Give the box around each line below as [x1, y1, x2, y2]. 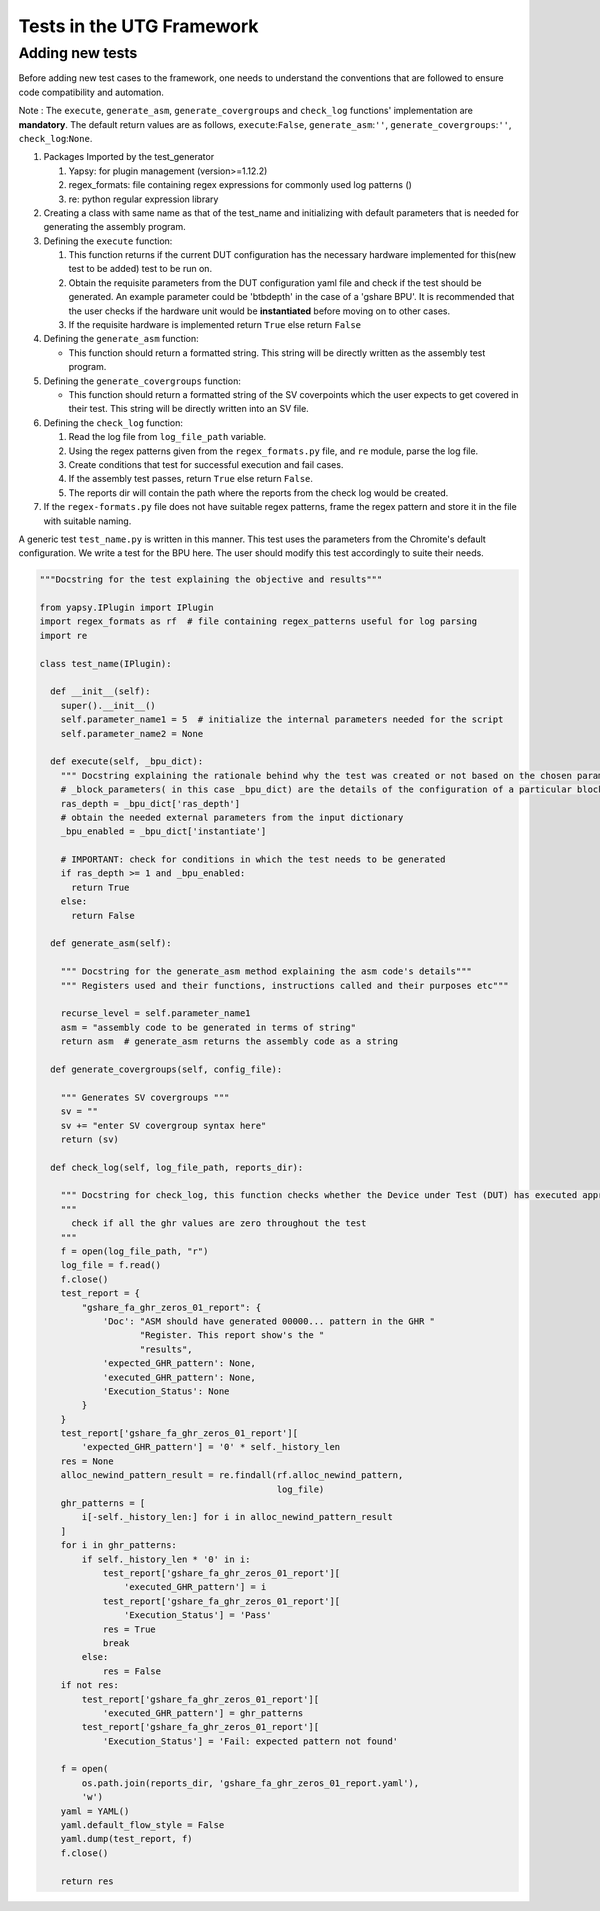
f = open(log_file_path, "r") [60, 1246, 209, 1257]
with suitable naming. [43, 515, 132, 527]
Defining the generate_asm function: [43, 333, 199, 345]
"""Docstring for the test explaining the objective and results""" [39, 574, 383, 585]
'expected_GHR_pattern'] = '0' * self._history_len [81, 1441, 341, 1453]
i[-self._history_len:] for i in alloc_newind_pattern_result [81, 1511, 394, 1523]
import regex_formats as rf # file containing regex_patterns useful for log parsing [39, 616, 478, 627]
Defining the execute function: [43, 235, 173, 247]
